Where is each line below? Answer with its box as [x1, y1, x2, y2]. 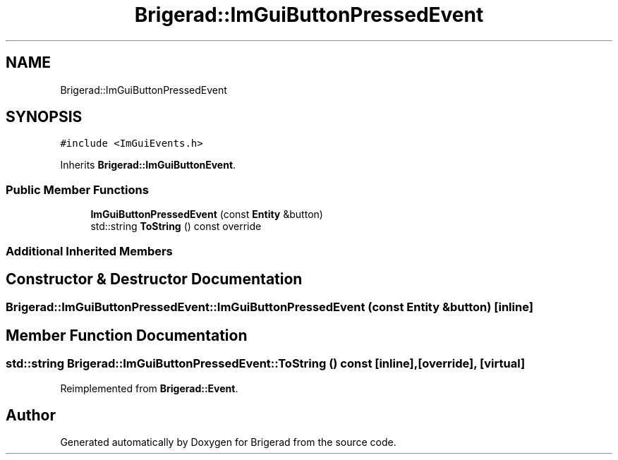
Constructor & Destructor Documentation [6, 270, 303, 288]
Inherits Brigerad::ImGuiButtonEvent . [60, 159, 236, 171]
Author [6, 406, 56, 425]
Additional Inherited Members [6, 243, 173, 258]
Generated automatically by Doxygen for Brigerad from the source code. [60, 436, 396, 449]
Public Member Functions [6, 182, 149, 197]
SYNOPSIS [6, 108, 83, 126]
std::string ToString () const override [90, 220, 262, 233]
